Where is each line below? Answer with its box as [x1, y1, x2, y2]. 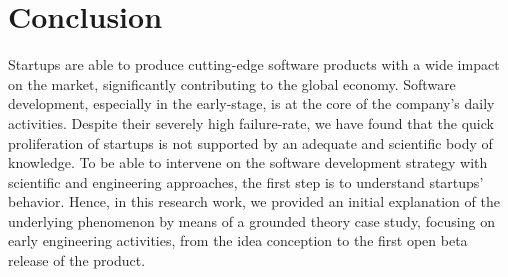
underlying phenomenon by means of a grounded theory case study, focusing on [8, 210, 495, 231]
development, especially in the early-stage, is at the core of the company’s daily [8, 93, 495, 114]
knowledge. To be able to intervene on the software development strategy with [8, 152, 488, 173]
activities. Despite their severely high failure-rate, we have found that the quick [8, 112, 494, 133]
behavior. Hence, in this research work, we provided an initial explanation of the [8, 191, 500, 212]
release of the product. [8, 250, 146, 271]
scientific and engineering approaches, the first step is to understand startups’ [8, 171, 484, 192]
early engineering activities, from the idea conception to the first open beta [8, 230, 468, 251]
